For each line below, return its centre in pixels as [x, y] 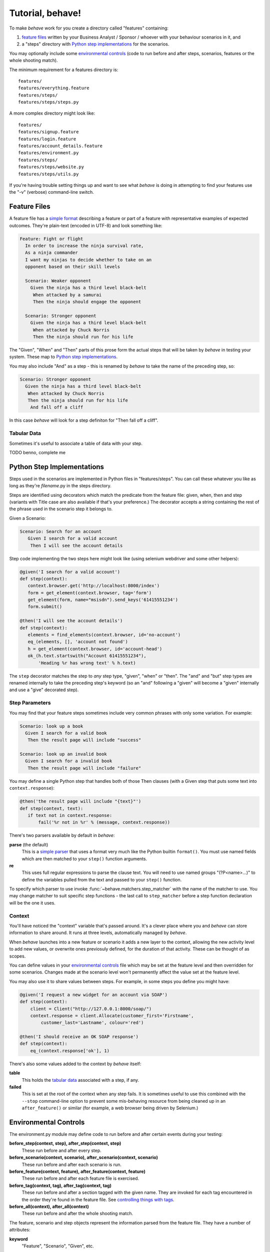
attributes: [20, 1230]
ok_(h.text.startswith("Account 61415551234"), [87, 656]
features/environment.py [48, 153]
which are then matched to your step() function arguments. [84, 858]
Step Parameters [30, 703]
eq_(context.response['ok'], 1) [70, 1051]
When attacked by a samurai [67, 295]
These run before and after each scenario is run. [72, 1164]
